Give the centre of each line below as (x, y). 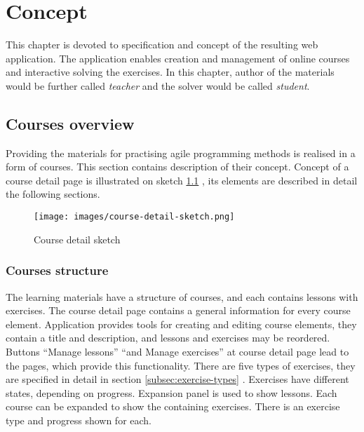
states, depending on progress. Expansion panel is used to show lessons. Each (171, 392)
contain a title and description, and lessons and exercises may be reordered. (168, 338)
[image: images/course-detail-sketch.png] (134, 217)
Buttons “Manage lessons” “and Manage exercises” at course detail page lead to (177, 351)
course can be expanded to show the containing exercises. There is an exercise (173, 406)
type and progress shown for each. (79, 420)
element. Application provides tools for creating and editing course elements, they (181, 324)
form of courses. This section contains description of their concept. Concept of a (177, 167)
